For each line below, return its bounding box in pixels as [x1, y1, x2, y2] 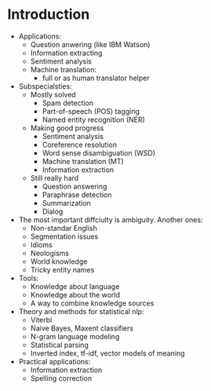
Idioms [30, 239, 53, 249]
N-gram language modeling [30, 331, 120, 341]
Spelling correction [30, 373, 92, 382]
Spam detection [42, 98, 94, 108]
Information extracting [30, 48, 103, 57]
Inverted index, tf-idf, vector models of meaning [30, 348, 185, 358]
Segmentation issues [30, 232, 99, 241]
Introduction [7, 5, 90, 24]
